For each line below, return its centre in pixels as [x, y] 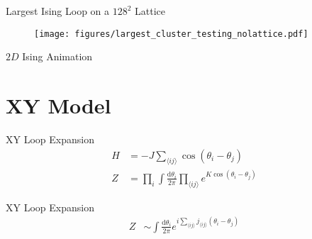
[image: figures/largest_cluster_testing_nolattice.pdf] [171, 34]
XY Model [58, 105]
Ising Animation [57, 56]
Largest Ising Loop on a [58, 11]
